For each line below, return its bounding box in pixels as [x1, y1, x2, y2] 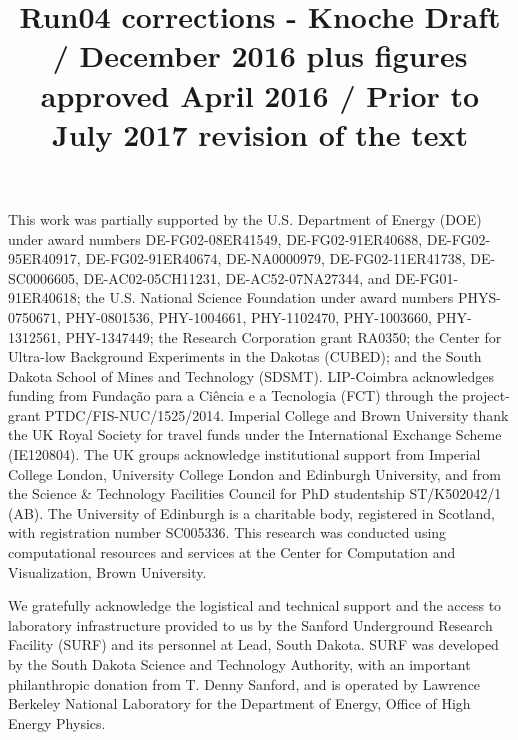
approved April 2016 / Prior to [40, 74, 480, 115]
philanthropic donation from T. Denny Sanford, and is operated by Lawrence [8, 673, 481, 694]
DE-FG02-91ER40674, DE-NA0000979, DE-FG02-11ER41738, [85, 248, 466, 269]
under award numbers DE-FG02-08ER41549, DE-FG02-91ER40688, [8, 228, 423, 249]
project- [462, 385, 510, 406]
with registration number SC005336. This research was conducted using [8, 522, 447, 543]
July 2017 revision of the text [52, 113, 468, 154]
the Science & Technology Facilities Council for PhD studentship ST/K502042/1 [8, 483, 502, 504]
